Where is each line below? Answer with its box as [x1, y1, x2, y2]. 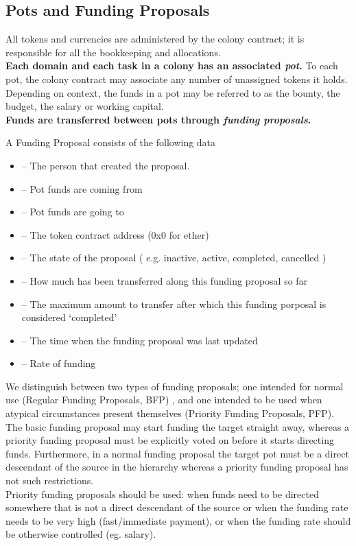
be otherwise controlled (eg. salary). [5, 527, 156, 541]
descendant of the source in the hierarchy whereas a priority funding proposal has [5, 460, 348, 474]
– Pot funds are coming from [21, 181, 143, 195]
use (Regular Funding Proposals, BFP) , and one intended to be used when [5, 392, 322, 407]
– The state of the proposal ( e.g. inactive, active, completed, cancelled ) [21, 250, 327, 265]
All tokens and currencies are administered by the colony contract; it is [5, 32, 305, 46]
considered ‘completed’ [21, 310, 117, 324]
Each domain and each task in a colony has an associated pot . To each [5, 58, 338, 73]
